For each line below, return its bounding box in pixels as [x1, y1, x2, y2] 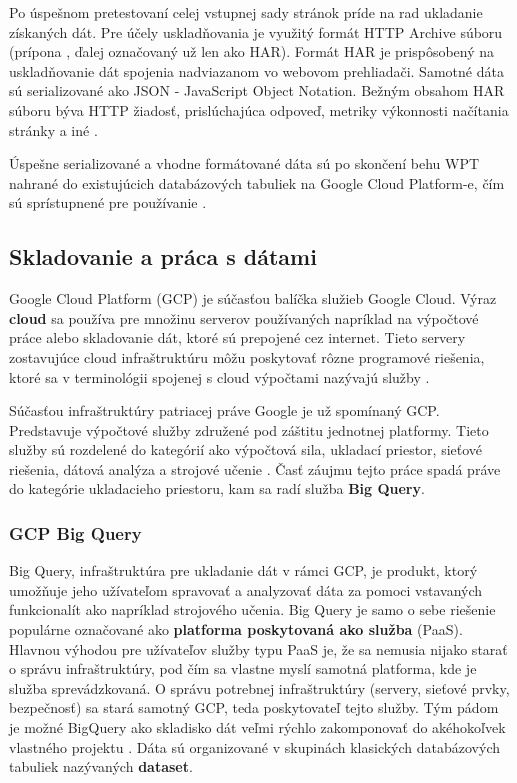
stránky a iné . [9, 119, 98, 140]
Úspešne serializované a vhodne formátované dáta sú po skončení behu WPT [9, 153, 480, 174]
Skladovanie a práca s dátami [9, 241, 317, 272]
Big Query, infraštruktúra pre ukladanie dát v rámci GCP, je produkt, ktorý [9, 560, 478, 581]
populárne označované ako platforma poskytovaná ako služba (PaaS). [9, 619, 463, 640]
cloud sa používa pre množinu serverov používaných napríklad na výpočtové [9, 307, 479, 328]
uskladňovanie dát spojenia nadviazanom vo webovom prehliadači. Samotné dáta [9, 60, 504, 81]
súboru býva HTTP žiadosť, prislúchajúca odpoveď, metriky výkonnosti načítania [9, 99, 509, 120]
